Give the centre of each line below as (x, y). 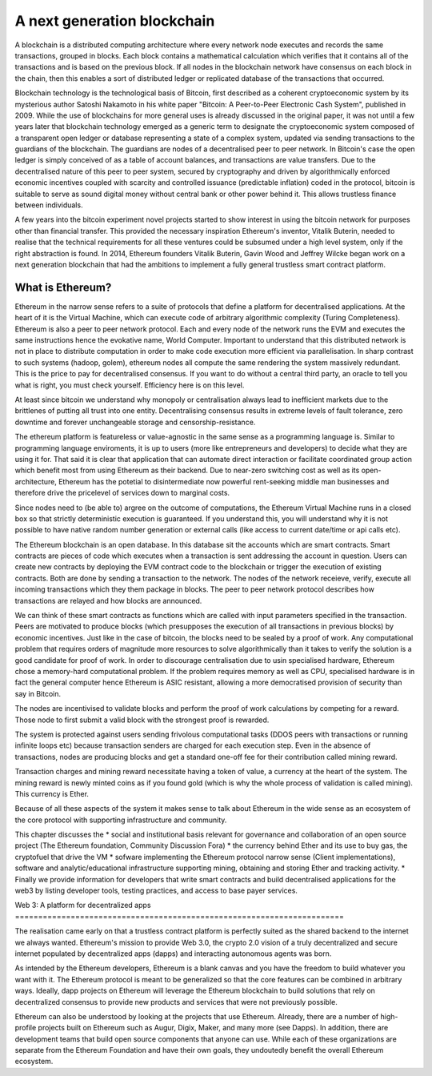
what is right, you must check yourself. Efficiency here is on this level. (130, 385)
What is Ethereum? (63, 287)
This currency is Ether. (52, 793)
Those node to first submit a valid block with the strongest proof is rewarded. (142, 720)
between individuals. (49, 205)
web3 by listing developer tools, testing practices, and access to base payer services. (156, 891)
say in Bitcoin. (38, 693)
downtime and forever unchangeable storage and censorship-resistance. (135, 422)
